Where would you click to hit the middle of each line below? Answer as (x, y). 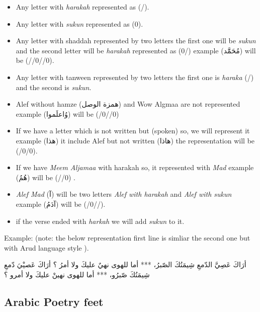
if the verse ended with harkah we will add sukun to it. (100, 221)
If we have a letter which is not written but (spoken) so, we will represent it (133, 131)
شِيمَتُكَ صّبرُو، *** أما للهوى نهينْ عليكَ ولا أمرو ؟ (77, 274)
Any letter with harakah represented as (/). (82, 7)
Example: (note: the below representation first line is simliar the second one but (127, 238)
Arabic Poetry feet (54, 301)
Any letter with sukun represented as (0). (79, 23)
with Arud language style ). (47, 247)
